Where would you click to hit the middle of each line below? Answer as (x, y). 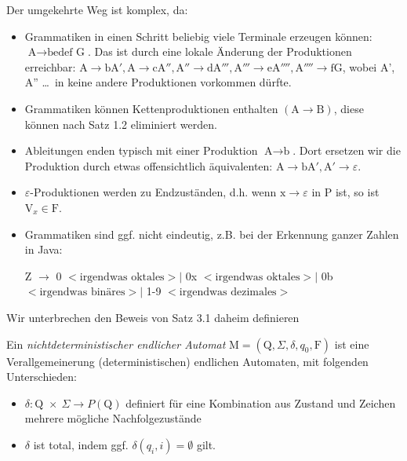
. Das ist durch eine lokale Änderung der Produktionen (220, 51)
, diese (349, 108)
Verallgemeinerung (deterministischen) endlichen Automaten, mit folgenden (187, 361)
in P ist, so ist (345, 192)
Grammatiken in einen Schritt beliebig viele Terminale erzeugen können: (198, 36)
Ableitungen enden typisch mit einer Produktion (141, 150)
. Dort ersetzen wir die (347, 150)
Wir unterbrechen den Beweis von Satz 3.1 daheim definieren (153, 317)
